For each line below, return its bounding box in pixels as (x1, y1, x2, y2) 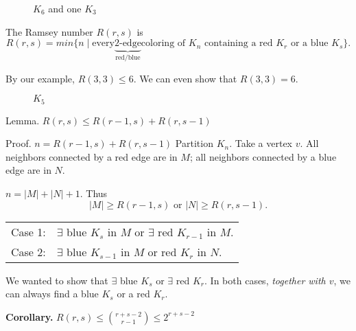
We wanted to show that (5, 273, 108, 287)
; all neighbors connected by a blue (189, 149, 337, 163)
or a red (117, 286, 150, 301)
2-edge (114, 38, 141, 49)
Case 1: (11, 223, 46, 240)
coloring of (141, 38, 186, 49)
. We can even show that (133, 71, 237, 85)
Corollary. (5, 309, 54, 323)
